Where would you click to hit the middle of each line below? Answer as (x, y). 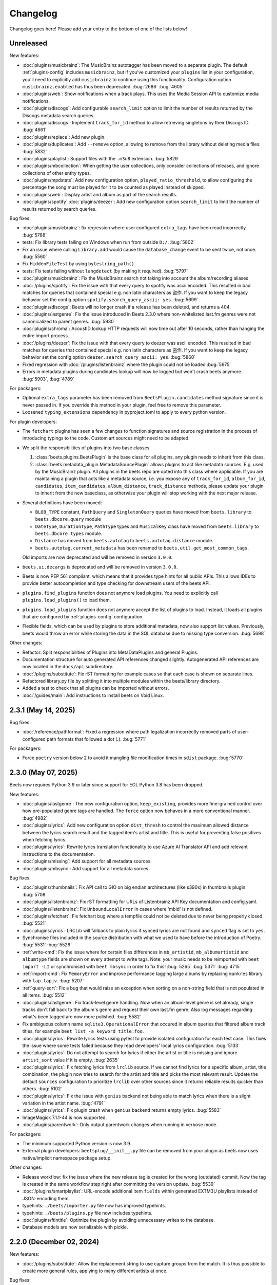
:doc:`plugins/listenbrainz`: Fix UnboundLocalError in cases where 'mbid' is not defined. (117, 909)
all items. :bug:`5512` (44, 995)
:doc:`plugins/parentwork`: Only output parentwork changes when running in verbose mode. (120, 1125)
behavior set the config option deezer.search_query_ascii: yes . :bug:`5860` (109, 357)
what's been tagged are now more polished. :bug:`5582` (82, 1017)
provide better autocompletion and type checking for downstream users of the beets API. (117, 583)
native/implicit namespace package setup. (67, 1158)
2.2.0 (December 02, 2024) (54, 1242)
